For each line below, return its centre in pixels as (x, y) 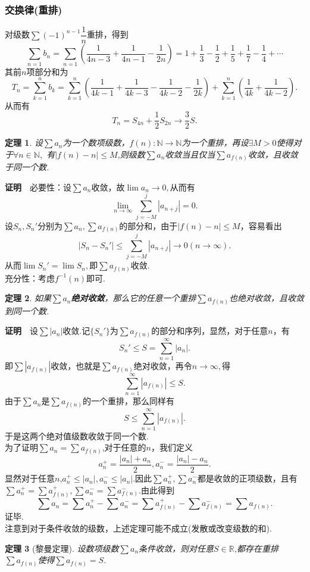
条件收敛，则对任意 (176, 548)
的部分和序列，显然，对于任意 (210, 331)
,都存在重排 (256, 548)
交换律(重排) (34, 9)
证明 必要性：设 (38, 187)
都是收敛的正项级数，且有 (247, 478)
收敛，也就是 (76, 366)
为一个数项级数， (96, 143)
